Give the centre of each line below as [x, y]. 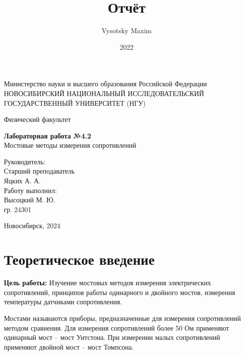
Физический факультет [38, 119]
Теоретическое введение [79, 259]
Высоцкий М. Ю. [30, 200]
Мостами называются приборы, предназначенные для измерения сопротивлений [122, 318]
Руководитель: [25, 161]
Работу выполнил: [30, 190]
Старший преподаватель [39, 171]
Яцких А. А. [22, 181]
